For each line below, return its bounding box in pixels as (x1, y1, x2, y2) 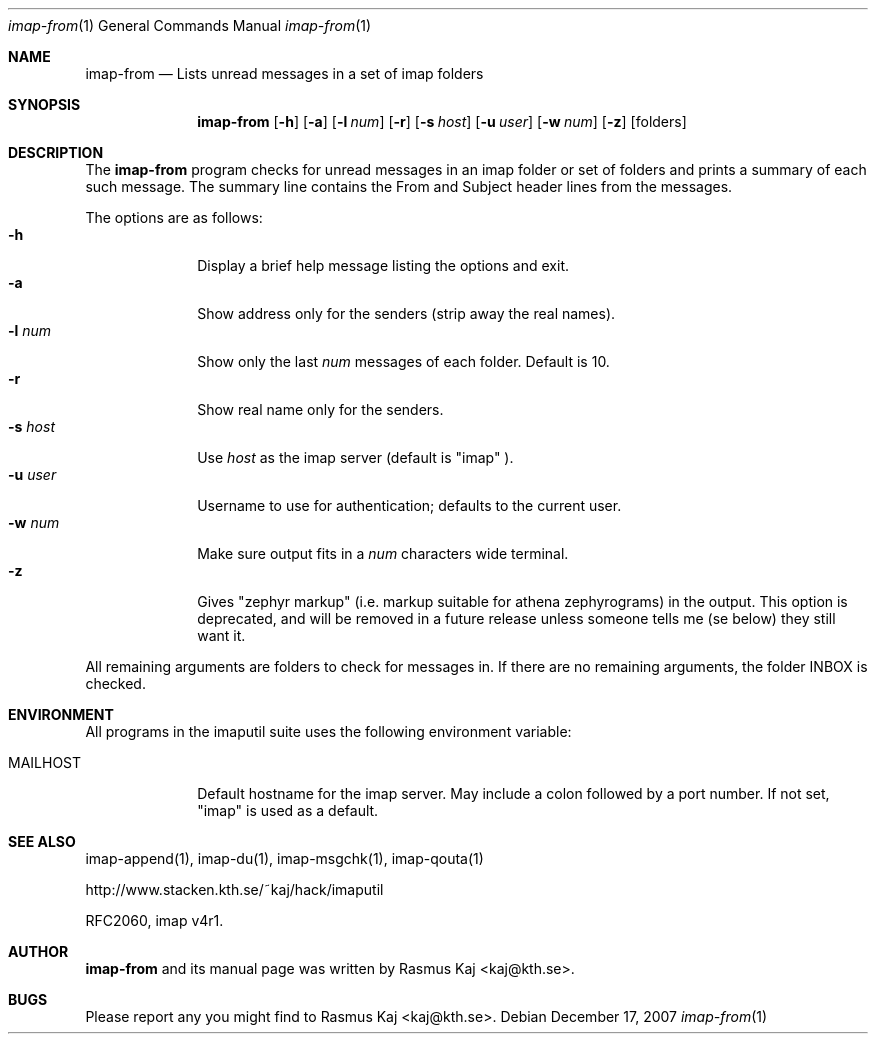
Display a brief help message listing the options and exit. (197, 257, 570, 274)
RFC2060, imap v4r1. (85, 912, 224, 929)
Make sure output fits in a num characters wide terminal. (197, 545, 569, 562)
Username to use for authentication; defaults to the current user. (197, 497, 622, 514)
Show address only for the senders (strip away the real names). (197, 305, 616, 322)
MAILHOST (8, 754, 82, 771)
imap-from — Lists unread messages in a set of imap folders (85, 65, 484, 82)
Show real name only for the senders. (197, 401, 444, 418)
